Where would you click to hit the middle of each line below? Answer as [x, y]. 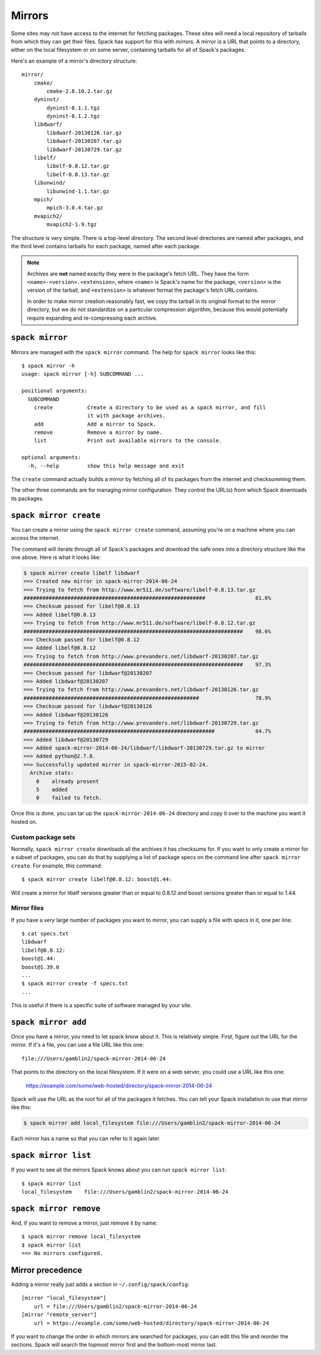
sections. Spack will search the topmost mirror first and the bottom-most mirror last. [114, 1345]
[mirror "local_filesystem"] [64, 1298]
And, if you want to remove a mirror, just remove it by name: [84, 1223]
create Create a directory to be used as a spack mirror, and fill [150, 407]
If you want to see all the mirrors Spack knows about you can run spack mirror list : [119, 1170]
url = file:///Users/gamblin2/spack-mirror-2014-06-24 [115, 1306]
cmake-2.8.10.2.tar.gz [80, 91]
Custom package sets [43, 837]
